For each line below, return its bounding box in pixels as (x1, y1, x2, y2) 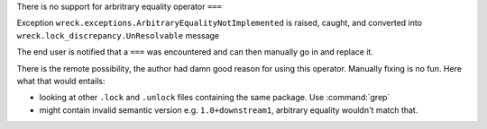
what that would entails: (16, 75, 106, 86)
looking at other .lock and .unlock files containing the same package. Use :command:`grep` (39, 92, 391, 103)
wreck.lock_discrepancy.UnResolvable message (16, 30, 220, 40)
